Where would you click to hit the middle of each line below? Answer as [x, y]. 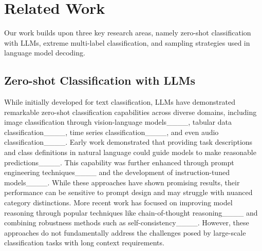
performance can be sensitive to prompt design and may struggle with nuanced [128, 192]
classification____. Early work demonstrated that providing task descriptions [128, 142]
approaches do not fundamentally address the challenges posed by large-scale [125, 232]
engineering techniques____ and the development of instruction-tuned [117, 172]
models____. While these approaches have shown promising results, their [122, 182]
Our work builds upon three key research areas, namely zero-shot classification [128, 33]
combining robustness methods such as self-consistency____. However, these [127, 223]
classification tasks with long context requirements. [84, 243]
